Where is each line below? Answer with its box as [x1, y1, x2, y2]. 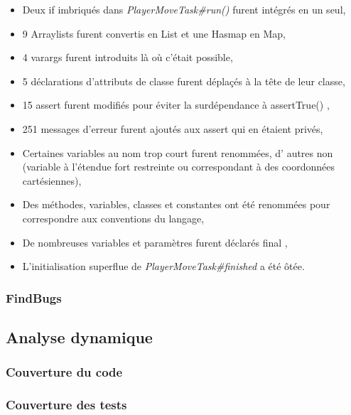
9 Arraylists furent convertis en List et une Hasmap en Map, [22, 26, 286, 41]
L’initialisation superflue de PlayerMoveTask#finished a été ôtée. [22, 259, 305, 274]
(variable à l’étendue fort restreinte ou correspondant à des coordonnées [22, 159, 335, 174]
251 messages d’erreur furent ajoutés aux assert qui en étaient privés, [22, 121, 323, 136]
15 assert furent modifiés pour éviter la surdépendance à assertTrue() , [22, 97, 330, 112]
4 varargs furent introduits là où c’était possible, [22, 50, 233, 65]
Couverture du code [6, 363, 123, 381]
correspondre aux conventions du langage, [22, 210, 205, 225]
